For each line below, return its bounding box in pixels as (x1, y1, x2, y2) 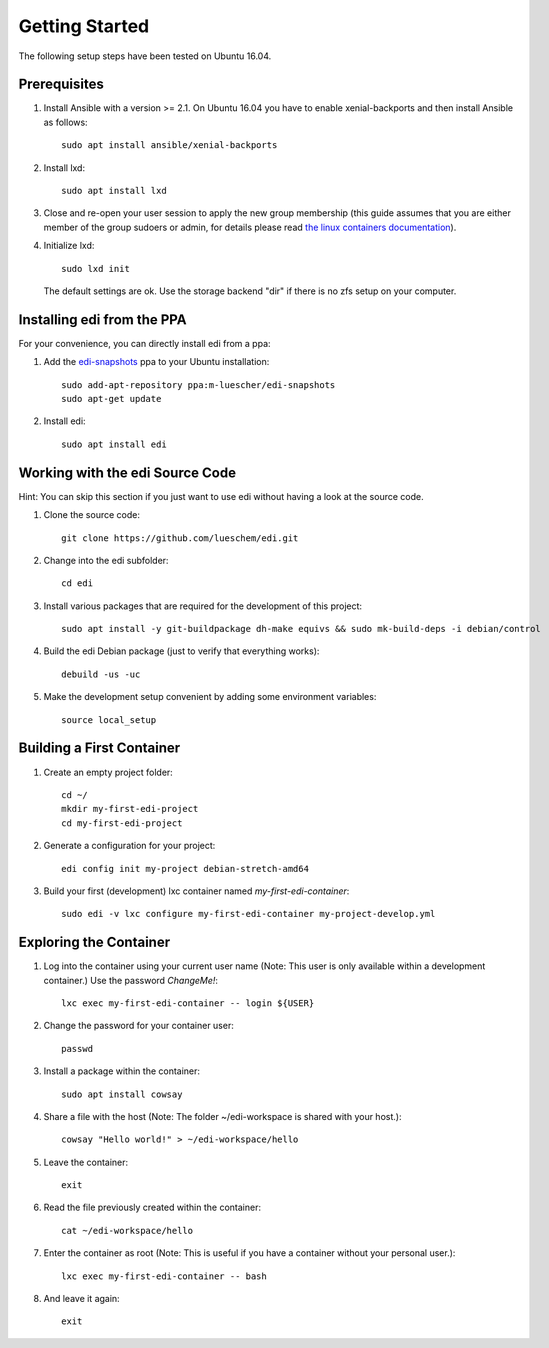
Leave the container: (43, 1156, 129, 1168)
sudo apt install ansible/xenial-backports (61, 140, 278, 151)
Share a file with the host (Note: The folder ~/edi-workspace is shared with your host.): (43, 1110, 402, 1122)
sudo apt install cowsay (61, 1088, 183, 1100)
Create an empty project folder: (43, 766, 174, 778)
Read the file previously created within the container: (43, 1201, 262, 1214)
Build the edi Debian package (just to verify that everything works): (43, 645, 320, 657)
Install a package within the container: (43, 1065, 200, 1077)
